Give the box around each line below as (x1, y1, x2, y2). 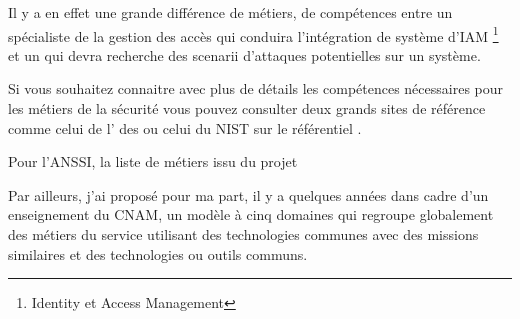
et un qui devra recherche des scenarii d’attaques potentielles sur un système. (8, 44, 481, 65)
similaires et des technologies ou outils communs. (8, 243, 308, 264)
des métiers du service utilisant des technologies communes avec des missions (8, 224, 479, 244)
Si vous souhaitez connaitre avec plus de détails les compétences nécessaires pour (8, 78, 504, 99)
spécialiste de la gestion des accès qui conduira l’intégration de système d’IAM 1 (8, 22, 499, 46)
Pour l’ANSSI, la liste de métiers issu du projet (8, 151, 298, 172)
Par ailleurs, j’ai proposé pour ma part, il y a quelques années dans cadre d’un (8, 184, 489, 205)
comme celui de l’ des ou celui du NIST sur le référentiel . (8, 117, 362, 138)
